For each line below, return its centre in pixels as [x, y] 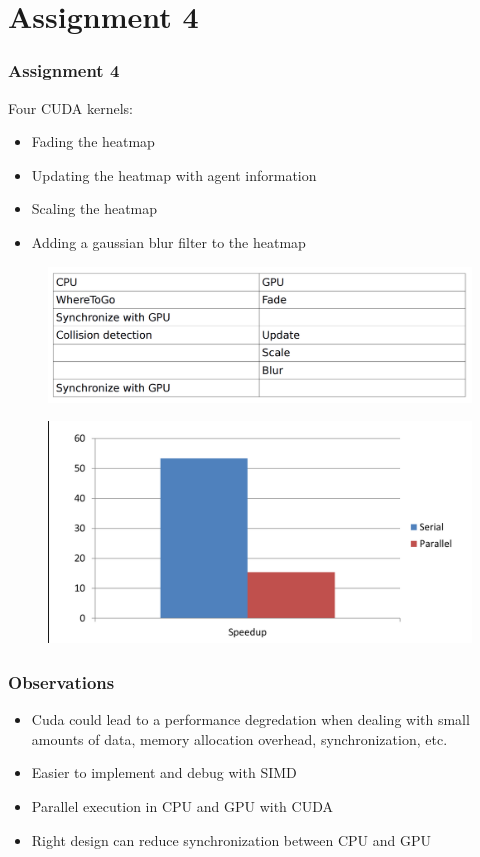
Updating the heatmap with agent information [174, 174]
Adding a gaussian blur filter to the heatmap [168, 241]
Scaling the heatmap [94, 208]
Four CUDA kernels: [70, 107]
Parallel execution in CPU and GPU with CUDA [182, 805]
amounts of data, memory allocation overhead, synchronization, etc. [239, 738]
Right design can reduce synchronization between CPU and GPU [231, 839]
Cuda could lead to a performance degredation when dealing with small [250, 719]
